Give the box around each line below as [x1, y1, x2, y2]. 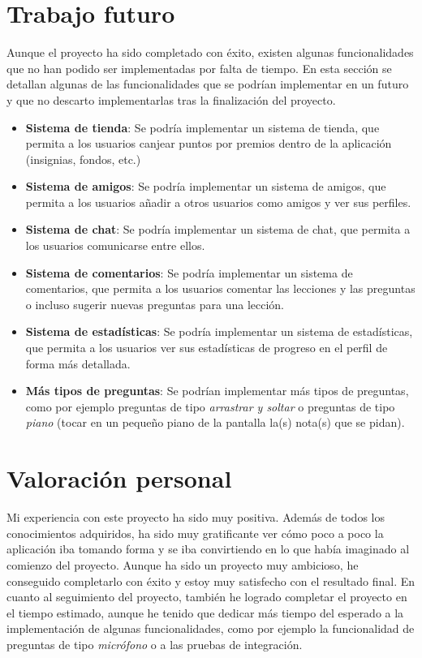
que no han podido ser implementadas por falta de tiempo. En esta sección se [6, 59, 392, 76]
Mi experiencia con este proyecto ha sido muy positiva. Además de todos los [6, 509, 385, 526]
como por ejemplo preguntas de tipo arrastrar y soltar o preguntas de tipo [25, 398, 395, 415]
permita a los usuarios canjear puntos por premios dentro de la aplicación [25, 135, 392, 152]
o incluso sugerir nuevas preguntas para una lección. [25, 295, 284, 312]
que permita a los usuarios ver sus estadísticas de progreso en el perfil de [25, 339, 388, 356]
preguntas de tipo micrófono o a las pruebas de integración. [6, 635, 303, 652]
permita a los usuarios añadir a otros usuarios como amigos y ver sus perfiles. [25, 193, 411, 210]
